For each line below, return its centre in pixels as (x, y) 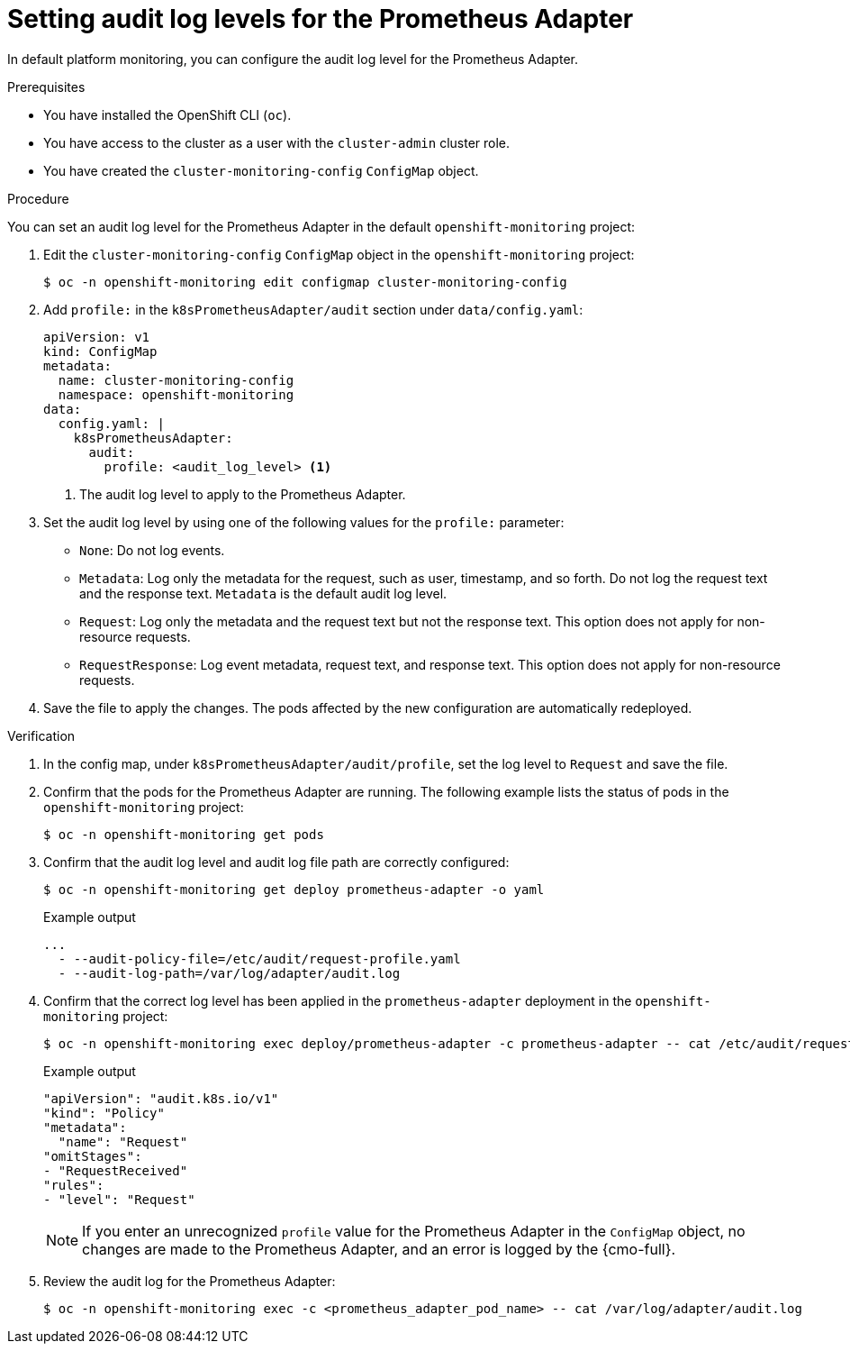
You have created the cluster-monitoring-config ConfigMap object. (261, 170)
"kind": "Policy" (104, 1113)
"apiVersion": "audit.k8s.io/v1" (161, 1098)
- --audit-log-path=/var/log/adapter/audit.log (229, 973)
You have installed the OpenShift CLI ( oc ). (167, 114)
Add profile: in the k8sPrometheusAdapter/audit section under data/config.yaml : (313, 309)
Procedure (38, 198)
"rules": (74, 1185)
